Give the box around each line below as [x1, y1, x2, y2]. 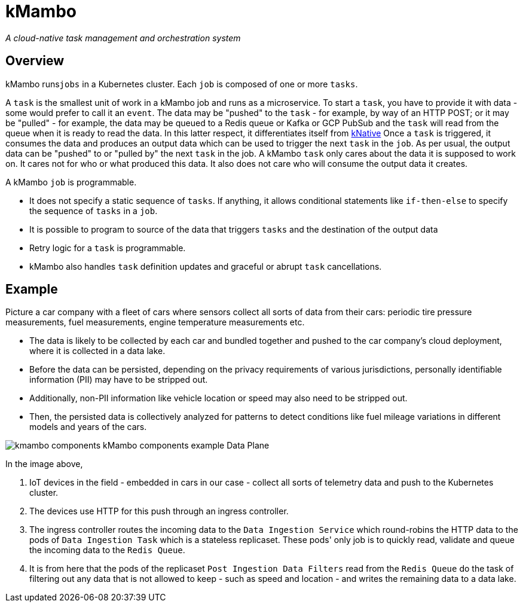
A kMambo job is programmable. [5, 176, 137, 187]
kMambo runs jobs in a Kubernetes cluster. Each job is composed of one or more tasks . [5, 78, 358, 89]
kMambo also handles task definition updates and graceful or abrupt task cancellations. [29, 261, 382, 272]
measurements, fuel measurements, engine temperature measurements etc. [5, 317, 305, 328]
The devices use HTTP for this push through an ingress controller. [29, 506, 289, 517]
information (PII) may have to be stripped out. [29, 374, 208, 385]
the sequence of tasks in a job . [29, 205, 158, 216]
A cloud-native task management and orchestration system [5, 32, 241, 43]
